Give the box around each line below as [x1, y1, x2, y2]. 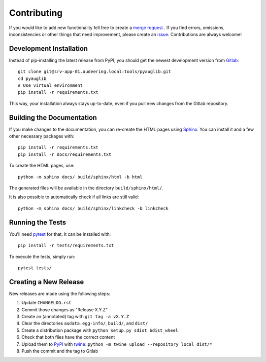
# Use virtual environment [18, 83, 83, 88]
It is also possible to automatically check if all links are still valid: [9, 194, 139, 200]
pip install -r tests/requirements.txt [18, 243, 114, 249]
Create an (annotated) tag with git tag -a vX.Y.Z [21, 313, 129, 319]
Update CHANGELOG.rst [21, 300, 71, 306]
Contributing [9, 7, 63, 18]
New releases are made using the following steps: [9, 290, 110, 296]
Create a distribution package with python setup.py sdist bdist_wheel [21, 327, 178, 333]
